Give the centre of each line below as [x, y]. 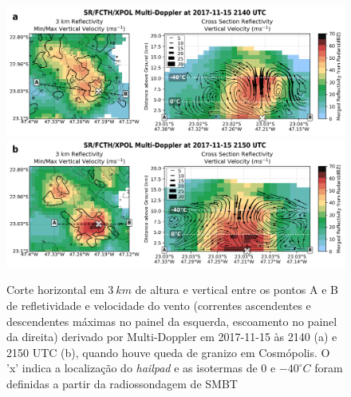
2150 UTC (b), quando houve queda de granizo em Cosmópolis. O [168, 352]
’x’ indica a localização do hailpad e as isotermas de [132, 368]
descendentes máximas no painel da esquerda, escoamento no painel [172, 321]
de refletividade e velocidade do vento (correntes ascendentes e [159, 305]
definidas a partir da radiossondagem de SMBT [122, 383]
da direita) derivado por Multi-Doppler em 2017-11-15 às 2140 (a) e [172, 337]
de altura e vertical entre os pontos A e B [237, 290]
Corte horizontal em [55, 290]
